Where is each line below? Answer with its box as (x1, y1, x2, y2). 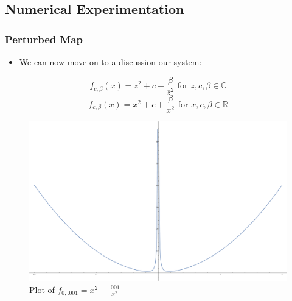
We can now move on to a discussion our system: (19, 55, 202, 68)
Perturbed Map (5, 31, 83, 46)
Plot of (29, 283, 55, 296)
